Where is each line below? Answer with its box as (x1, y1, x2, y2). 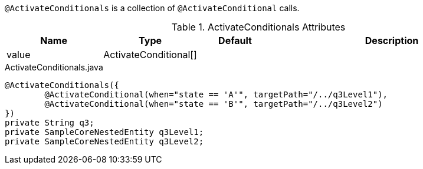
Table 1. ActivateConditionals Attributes (171, 21, 346, 33)
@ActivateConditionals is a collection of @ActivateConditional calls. (5, 3, 300, 13)
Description (365, 35, 419, 46)
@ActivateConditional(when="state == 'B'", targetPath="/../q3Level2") (44, 99, 383, 109)
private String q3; (5, 118, 94, 127)
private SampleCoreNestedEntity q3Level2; (5, 137, 204, 146)
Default (218, 35, 252, 46)
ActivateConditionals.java (5, 62, 103, 72)
